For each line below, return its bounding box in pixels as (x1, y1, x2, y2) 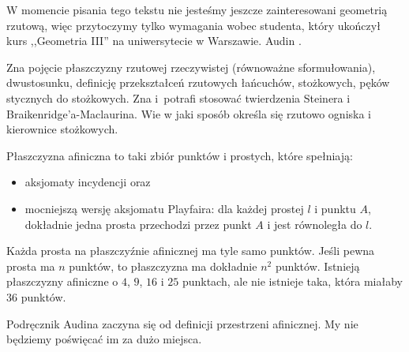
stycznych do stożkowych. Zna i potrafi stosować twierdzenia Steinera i (6, 89, 351, 106)
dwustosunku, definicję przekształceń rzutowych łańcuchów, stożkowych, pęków (6, 74, 390, 91)
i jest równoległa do (267, 215, 362, 232)
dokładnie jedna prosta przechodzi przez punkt (24, 215, 252, 232)
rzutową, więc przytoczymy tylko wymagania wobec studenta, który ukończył (6, 17, 381, 33)
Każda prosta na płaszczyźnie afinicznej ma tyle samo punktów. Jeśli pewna (6, 242, 375, 259)
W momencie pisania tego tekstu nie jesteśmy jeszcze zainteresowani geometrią (6, 2, 388, 17)
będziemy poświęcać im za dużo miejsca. (6, 331, 202, 347)
